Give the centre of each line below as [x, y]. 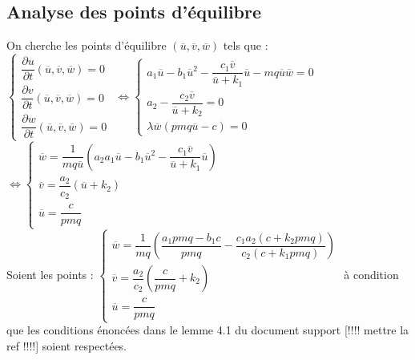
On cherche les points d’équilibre [87, 45]
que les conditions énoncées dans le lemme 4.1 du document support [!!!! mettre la [208, 330]
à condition [371, 274]
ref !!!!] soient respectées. [67, 345]
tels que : [246, 45]
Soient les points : [50, 274]
